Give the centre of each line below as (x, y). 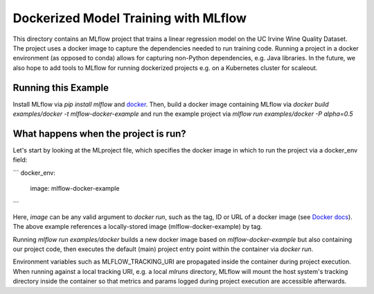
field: (20, 160)
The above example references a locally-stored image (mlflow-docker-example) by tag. (137, 227)
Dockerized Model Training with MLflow (130, 18)
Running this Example (61, 88)
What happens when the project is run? (99, 133)
